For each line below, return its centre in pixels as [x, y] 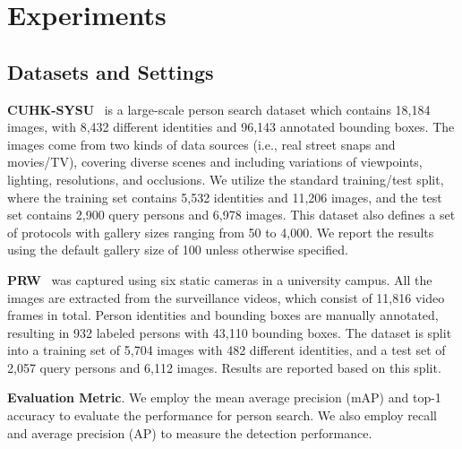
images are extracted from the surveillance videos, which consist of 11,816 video [226, 297]
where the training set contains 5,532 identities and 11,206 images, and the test [225, 197]
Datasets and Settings [111, 71]
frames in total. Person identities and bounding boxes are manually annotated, [223, 315]
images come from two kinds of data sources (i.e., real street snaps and [201, 144]
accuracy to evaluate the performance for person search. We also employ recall [222, 415]
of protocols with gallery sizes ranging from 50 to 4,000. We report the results [221, 232]
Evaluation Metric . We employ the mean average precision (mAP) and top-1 [224, 397]
